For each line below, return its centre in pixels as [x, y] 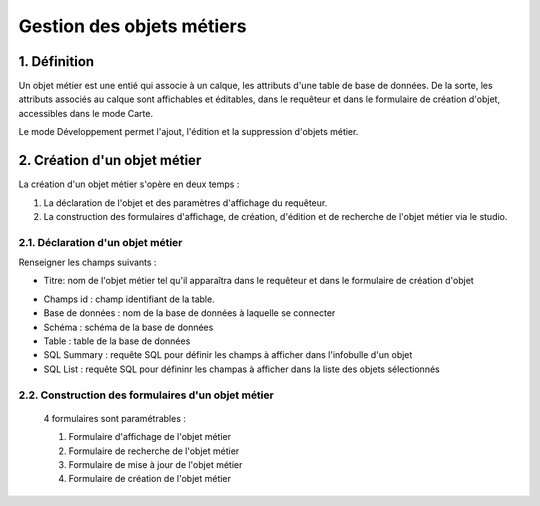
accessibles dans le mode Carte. [86, 113]
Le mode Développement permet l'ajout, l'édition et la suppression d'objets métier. [188, 132]
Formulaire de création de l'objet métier [150, 479]
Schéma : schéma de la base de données [128, 327]
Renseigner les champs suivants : [87, 262]
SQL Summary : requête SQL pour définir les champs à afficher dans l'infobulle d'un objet [228, 355]
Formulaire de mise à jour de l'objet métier [155, 464]
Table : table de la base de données [117, 341]
